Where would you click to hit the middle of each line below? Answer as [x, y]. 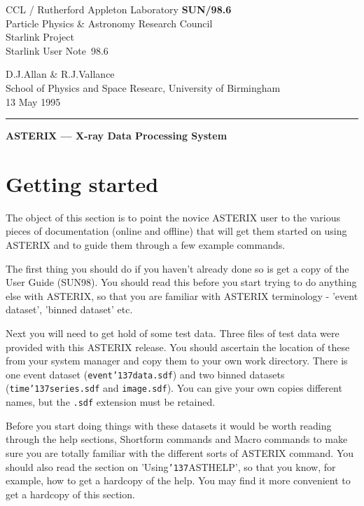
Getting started [82, 183]
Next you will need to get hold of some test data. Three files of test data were [173, 333]
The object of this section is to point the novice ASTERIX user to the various [173, 217]
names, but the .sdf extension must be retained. [111, 402]
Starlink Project [40, 37]
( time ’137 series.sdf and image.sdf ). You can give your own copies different [174, 388]
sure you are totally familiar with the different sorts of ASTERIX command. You [180, 452]
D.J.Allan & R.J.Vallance [60, 74]
